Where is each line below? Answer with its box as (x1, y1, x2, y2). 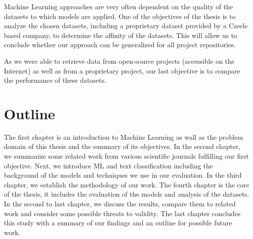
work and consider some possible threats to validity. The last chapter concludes (4, 208, 241, 218)
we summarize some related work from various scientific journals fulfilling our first (4, 151, 249, 161)
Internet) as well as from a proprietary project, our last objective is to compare (4, 65, 240, 75)
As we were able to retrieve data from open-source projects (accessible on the (4, 55, 235, 66)
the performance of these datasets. (4, 75, 106, 85)
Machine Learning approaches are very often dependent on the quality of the (4, 1, 233, 11)
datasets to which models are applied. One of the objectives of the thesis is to (4, 11, 235, 21)
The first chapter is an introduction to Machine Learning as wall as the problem (4, 131, 243, 142)
